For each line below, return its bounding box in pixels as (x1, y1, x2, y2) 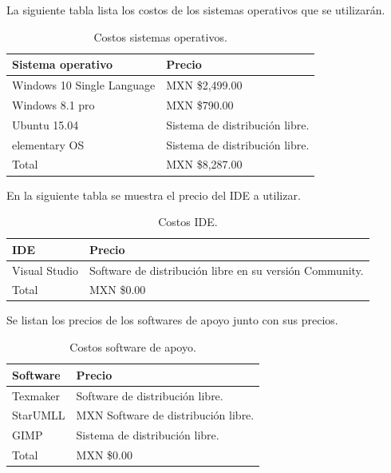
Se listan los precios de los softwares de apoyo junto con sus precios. (6, 312, 338, 328)
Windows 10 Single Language (12, 77, 156, 93)
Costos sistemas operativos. (93, 28, 227, 45)
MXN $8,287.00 (166, 156, 243, 173)
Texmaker (12, 387, 60, 403)
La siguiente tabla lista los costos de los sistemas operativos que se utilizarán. (6, 2, 385, 18)
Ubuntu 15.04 (12, 116, 79, 133)
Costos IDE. (158, 213, 218, 230)
